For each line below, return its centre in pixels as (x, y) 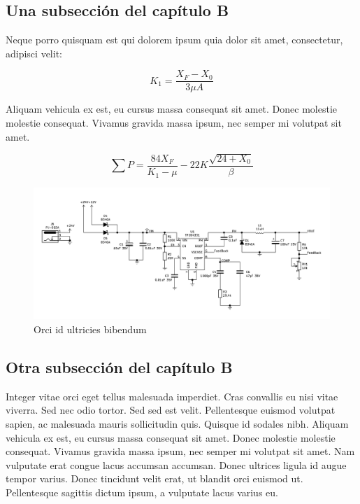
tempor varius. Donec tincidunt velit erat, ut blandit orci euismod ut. (154, 478)
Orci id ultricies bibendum (90, 329)
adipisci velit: (34, 53)
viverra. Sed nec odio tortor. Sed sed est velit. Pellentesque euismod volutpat (171, 410)
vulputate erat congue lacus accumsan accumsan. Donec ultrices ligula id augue (176, 464)
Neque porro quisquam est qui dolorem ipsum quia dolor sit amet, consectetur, (174, 40)
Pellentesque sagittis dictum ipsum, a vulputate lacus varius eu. (142, 492)
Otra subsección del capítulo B (119, 366)
